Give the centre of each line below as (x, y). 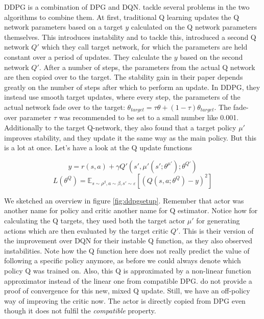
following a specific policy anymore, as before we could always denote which (123, 260)
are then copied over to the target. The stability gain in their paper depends (124, 77)
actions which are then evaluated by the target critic (86, 230)
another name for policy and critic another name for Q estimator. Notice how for (131, 210)
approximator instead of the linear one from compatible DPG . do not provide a (128, 280)
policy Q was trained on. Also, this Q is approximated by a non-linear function (128, 270)
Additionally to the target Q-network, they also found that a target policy (120, 127)
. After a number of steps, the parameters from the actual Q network (147, 67)
